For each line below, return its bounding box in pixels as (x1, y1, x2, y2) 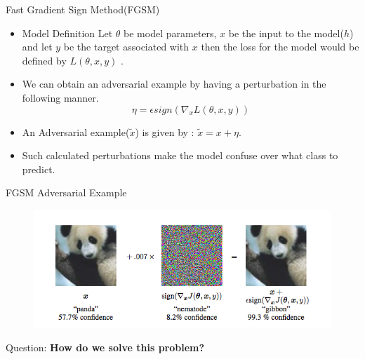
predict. (22, 161, 55, 176)
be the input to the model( (228, 25, 344, 40)
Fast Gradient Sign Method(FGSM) (6, 2, 160, 16)
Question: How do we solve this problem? (6, 339, 205, 354)
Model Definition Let (22, 25, 113, 40)
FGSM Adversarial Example (6, 185, 127, 200)
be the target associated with (63, 39, 190, 54)
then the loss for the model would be (201, 39, 359, 54)
